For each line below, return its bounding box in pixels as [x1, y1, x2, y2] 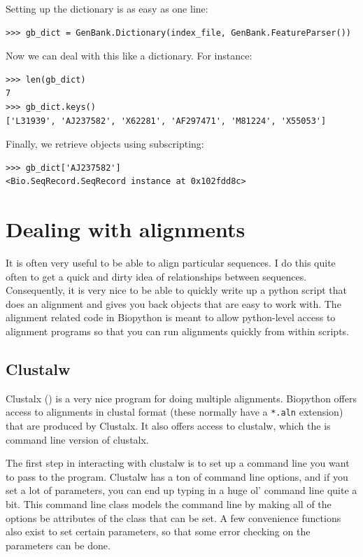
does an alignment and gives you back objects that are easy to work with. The [6, 296, 341, 311]
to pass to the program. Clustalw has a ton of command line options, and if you [6, 469, 348, 484]
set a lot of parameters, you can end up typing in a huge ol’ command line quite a [6, 483, 357, 498]
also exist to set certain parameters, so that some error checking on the [6, 524, 311, 539]
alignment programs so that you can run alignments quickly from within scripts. [6, 324, 349, 339]
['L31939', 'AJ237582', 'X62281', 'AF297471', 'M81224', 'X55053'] [6, 115, 327, 126]
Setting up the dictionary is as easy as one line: [6, 1, 208, 15]
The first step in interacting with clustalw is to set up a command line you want [6, 456, 350, 470]
